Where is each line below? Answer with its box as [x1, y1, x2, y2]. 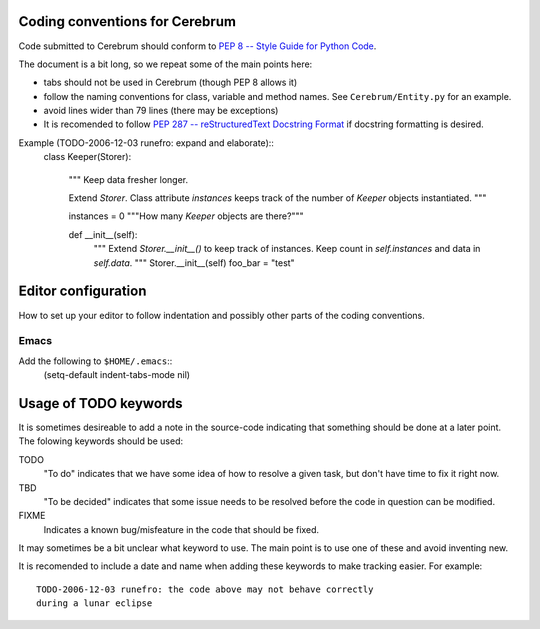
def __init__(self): [68, 228, 138, 240]
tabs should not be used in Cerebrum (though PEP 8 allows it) [43, 76, 298, 89]
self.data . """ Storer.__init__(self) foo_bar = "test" [93, 256, 295, 269]
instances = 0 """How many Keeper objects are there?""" [68, 210, 304, 222]
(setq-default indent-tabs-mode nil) [43, 369, 190, 381]
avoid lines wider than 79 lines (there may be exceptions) [43, 105, 279, 117]
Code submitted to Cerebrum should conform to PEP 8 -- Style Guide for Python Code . [18, 40, 377, 52]
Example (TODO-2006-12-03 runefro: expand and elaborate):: [18, 136, 275, 149]
